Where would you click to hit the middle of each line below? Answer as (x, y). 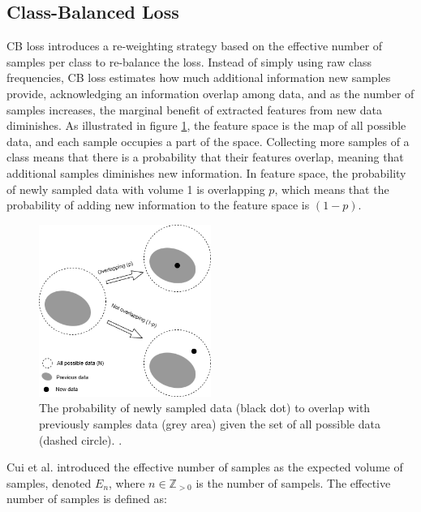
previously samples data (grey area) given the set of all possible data (210, 423)
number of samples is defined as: (87, 499)
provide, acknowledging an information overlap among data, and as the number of (210, 93)
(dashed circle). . (81, 439)
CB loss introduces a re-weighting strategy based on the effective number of (195, 46)
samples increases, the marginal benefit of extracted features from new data (194, 109)
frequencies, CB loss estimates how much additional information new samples (199, 77)
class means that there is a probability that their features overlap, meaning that (205, 157)
